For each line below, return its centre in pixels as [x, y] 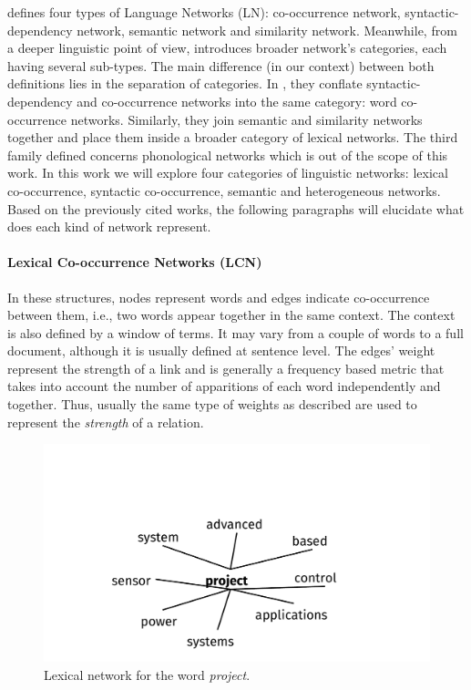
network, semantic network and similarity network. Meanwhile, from [267, 30]
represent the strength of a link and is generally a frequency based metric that [226, 368]
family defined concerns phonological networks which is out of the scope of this [228, 154]
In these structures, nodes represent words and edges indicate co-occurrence [219, 297]
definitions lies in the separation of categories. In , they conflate [185, 83]
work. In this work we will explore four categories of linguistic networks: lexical [228, 173]
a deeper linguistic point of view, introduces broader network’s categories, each [227, 48]
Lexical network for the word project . [147, 674]
